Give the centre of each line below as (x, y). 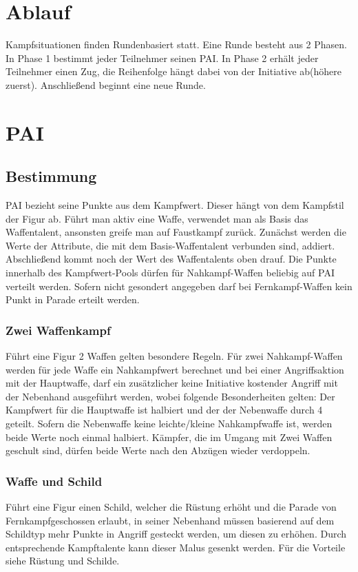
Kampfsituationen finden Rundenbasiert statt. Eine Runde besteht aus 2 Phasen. (176, 44)
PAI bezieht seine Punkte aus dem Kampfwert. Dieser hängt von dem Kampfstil (175, 205)
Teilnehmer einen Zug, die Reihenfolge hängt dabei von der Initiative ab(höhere (174, 71)
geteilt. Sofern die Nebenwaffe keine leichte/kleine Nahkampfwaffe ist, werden (169, 423)
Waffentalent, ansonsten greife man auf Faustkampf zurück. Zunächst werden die (176, 232)
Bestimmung (51, 176)
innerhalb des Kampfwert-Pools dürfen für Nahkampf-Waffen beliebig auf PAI (170, 273)
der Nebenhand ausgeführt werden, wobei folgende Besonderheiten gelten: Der (170, 396)
